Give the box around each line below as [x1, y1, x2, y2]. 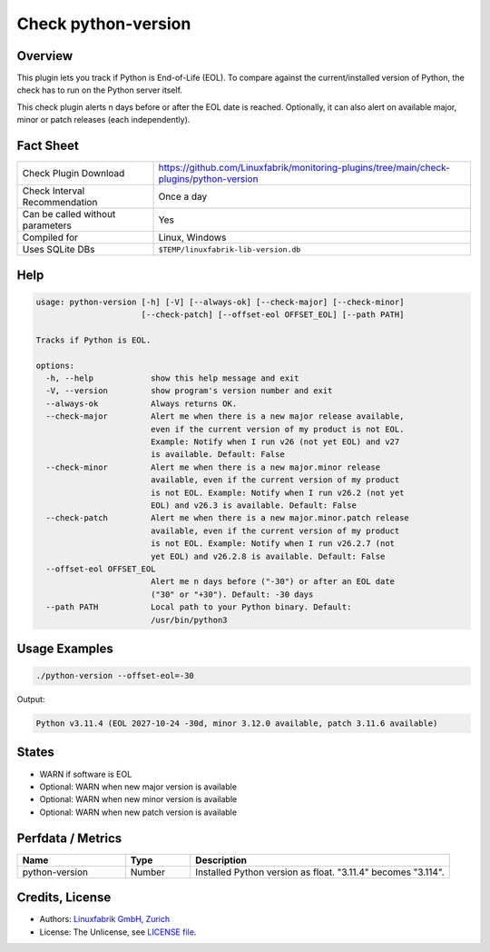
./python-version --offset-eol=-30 [35, 670, 194, 681]
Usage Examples [16, 640, 113, 656]
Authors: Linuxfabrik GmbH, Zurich [39, 914, 171, 925]
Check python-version [16, 14, 191, 34]
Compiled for [22, 232, 79, 244]
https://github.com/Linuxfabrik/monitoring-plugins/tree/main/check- [158, 162, 451, 174]
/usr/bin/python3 [150, 614, 228, 625]
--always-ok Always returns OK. [45, 398, 238, 409]
